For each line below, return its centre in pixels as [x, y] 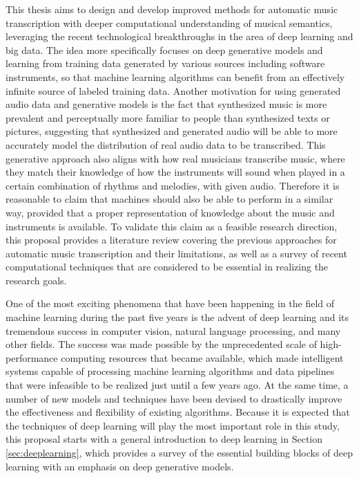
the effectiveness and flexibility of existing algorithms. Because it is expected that [178, 412]
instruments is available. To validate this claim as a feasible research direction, [172, 226]
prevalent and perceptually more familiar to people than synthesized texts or [168, 117]
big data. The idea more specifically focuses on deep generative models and [164, 49]
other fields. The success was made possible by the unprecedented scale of [161, 344]
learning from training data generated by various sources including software [165, 63]
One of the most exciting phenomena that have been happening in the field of [170, 303]
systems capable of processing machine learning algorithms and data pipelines [170, 371]
